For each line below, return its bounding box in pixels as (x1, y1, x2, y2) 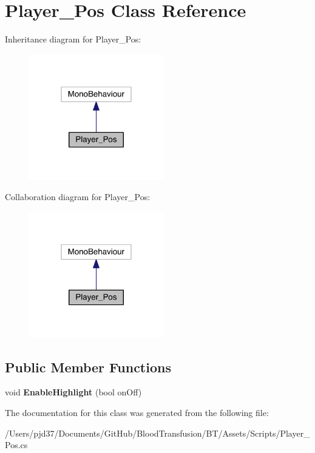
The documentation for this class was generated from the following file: (5, 406, 269, 419)
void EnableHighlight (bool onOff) (5, 386, 142, 398)
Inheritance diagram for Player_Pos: (5, 33, 141, 45)
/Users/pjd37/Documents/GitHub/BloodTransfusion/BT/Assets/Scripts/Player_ (5, 426, 310, 439)
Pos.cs (5, 438, 28, 451)
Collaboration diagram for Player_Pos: (5, 190, 151, 203)
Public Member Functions (5, 357, 171, 376)
